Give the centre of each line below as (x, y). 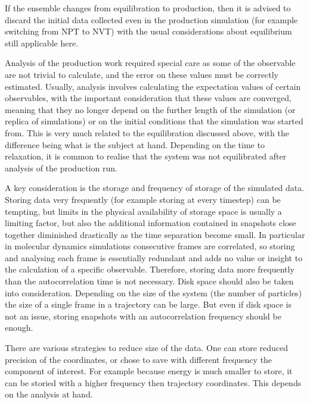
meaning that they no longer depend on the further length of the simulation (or (150, 109)
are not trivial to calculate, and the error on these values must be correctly (142, 74)
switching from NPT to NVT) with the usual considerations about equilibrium (148, 31)
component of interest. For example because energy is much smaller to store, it (149, 371)
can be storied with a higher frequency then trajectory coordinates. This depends (153, 382)
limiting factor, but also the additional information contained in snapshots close (151, 223)
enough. (19, 328)
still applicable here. (42, 43)
